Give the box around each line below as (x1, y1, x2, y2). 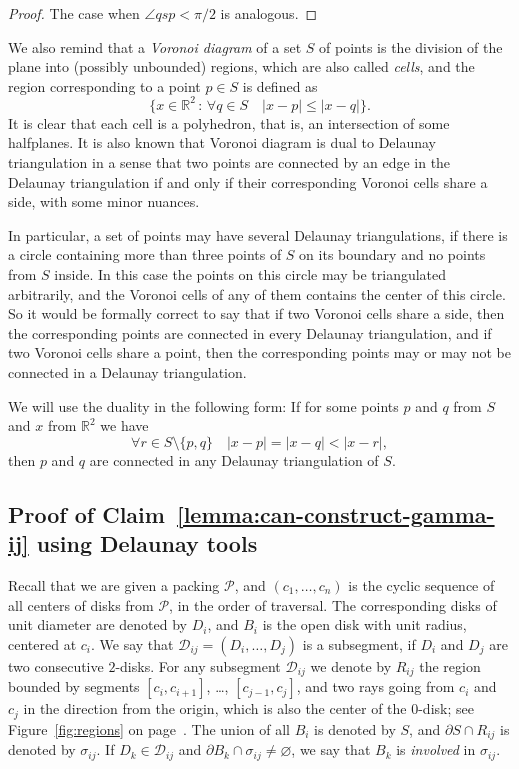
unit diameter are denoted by (8, 614, 187, 635)
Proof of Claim (8, 498, 165, 529)
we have (100, 415, 149, 436)
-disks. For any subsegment (115, 655, 281, 676)
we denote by (310, 655, 392, 676)
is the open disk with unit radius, (262, 614, 467, 635)
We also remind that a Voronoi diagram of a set (8, 36, 302, 57)
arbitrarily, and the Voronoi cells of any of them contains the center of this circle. (8, 283, 506, 304)
